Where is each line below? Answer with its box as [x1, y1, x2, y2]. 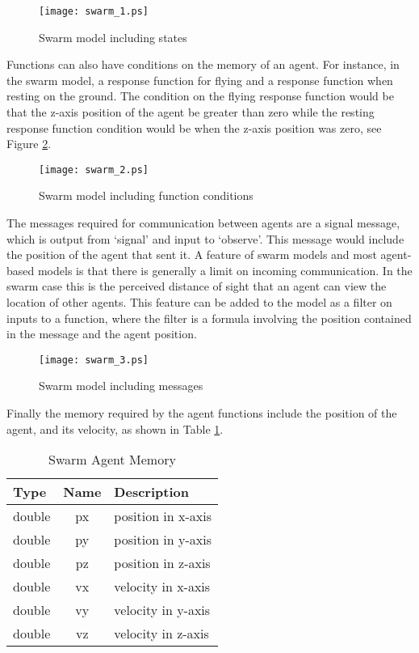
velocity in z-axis [114, 624, 209, 643]
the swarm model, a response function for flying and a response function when [6, 71, 393, 88]
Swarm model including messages [39, 377, 203, 394]
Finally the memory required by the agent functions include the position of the [6, 405, 397, 422]
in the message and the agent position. [6, 325, 197, 342]
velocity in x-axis [114, 577, 211, 596]
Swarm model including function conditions [39, 187, 253, 204]
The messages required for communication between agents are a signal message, [6, 214, 400, 231]
